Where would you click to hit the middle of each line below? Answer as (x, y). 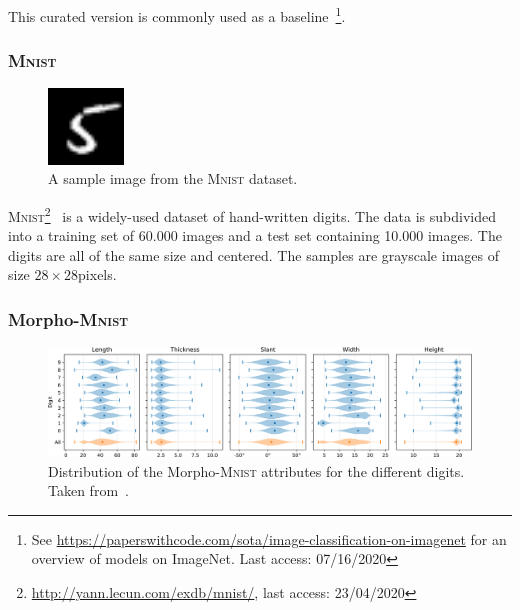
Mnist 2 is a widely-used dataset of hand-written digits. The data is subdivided (252, 214)
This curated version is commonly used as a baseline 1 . (177, 14)
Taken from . (88, 490)
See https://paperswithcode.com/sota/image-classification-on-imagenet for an (269, 538)
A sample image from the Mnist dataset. (173, 178)
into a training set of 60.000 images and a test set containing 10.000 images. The (255, 235)
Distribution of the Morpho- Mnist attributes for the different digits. (256, 470)
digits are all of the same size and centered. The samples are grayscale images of (253, 254)
